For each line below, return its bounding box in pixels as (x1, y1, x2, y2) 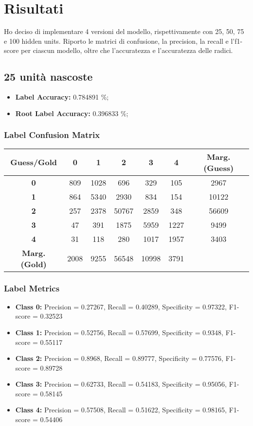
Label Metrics (4, 282, 60, 294)
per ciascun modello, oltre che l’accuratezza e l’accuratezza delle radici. (21, 45, 233, 55)
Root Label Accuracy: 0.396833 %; (15, 108, 128, 118)
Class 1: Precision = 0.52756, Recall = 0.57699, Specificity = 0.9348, (15, 327, 223, 337)
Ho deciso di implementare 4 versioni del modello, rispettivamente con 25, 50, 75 (4, 26, 244, 36)
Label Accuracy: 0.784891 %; (15, 92, 109, 102)
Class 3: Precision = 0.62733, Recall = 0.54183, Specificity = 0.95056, (15, 379, 227, 389)
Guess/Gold (10, 156, 57, 168)
